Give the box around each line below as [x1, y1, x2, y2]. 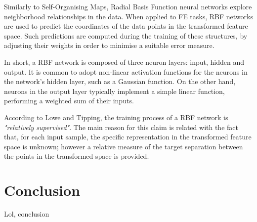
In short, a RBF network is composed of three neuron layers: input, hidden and [4, 56, 245, 67]
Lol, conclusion [4, 209, 49, 219]
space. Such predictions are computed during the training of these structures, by [4, 30, 248, 41]
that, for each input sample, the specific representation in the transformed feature [4, 132, 252, 142]
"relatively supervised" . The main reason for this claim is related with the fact [4, 122, 238, 132]
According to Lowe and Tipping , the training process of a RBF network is [4, 112, 228, 122]
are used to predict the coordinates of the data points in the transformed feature [4, 21, 248, 31]
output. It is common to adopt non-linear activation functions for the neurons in [4, 66, 248, 77]
